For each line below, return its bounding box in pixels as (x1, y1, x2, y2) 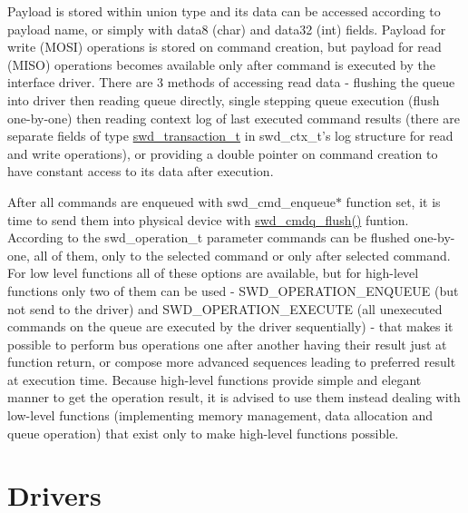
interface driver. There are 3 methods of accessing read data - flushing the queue (7, 73, 455, 92)
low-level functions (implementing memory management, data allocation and (7, 406, 434, 425)
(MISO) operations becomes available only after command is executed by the (7, 54, 436, 74)
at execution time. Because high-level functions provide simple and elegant (7, 370, 422, 389)
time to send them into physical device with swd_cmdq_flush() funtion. (7, 210, 409, 229)
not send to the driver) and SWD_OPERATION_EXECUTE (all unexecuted (7, 299, 443, 318)
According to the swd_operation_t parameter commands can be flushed (7, 228, 410, 247)
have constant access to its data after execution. (7, 162, 274, 181)
